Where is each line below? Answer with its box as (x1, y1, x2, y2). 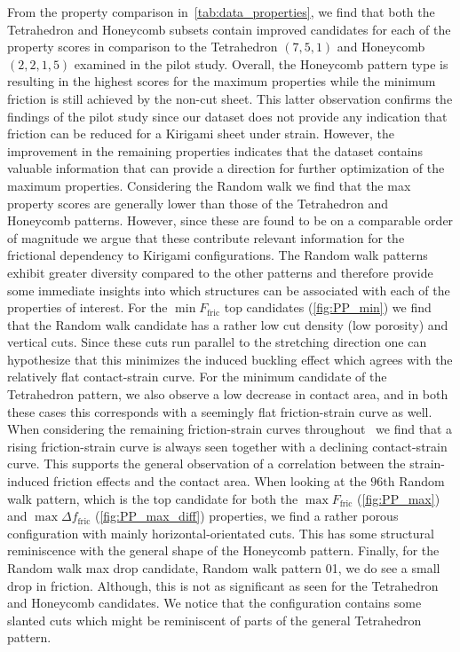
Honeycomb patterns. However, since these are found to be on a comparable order (7, 211, 454, 230)
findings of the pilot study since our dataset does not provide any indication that (7, 106, 448, 125)
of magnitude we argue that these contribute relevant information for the (7, 228, 405, 247)
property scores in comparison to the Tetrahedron (7, 37, 278, 56)
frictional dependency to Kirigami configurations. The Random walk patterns (7, 246, 428, 264)
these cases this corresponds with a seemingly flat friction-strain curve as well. (7, 402, 432, 420)
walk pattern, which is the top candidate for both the (7, 489, 298, 507)
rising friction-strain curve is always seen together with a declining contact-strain (7, 436, 448, 455)
